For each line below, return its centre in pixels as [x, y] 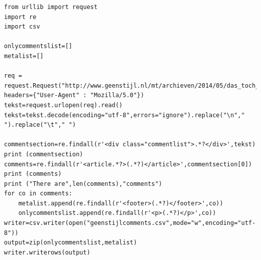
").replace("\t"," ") [40, 125]
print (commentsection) [44, 154]
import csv [22, 27]
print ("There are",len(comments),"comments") [83, 184]
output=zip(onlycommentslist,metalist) [71, 243]
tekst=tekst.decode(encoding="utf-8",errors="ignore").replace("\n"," [124, 115]
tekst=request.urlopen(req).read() [63, 105]
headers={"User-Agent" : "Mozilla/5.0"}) [74, 95]
